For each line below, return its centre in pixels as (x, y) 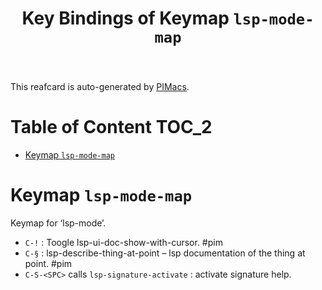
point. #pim (48, 264)
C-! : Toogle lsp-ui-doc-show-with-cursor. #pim (123, 243)
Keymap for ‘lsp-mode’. (58, 223)
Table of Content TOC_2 (111, 127)
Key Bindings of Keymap (125, 18)
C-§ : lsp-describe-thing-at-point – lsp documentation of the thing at (165, 253)
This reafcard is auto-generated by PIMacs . (100, 87)
